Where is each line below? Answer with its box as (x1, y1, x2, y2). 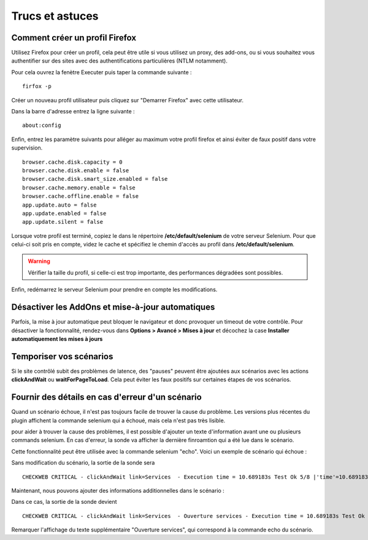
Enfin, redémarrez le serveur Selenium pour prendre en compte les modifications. (11, 286, 218, 294)
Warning (28, 257, 50, 265)
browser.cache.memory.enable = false (22, 184, 136, 191)
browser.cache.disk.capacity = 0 (22, 158, 123, 165)
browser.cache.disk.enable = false (22, 167, 129, 174)
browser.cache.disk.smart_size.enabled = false (22, 175, 168, 183)
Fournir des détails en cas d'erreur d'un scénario (11, 392, 202, 403)
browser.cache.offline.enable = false (22, 193, 139, 200)
